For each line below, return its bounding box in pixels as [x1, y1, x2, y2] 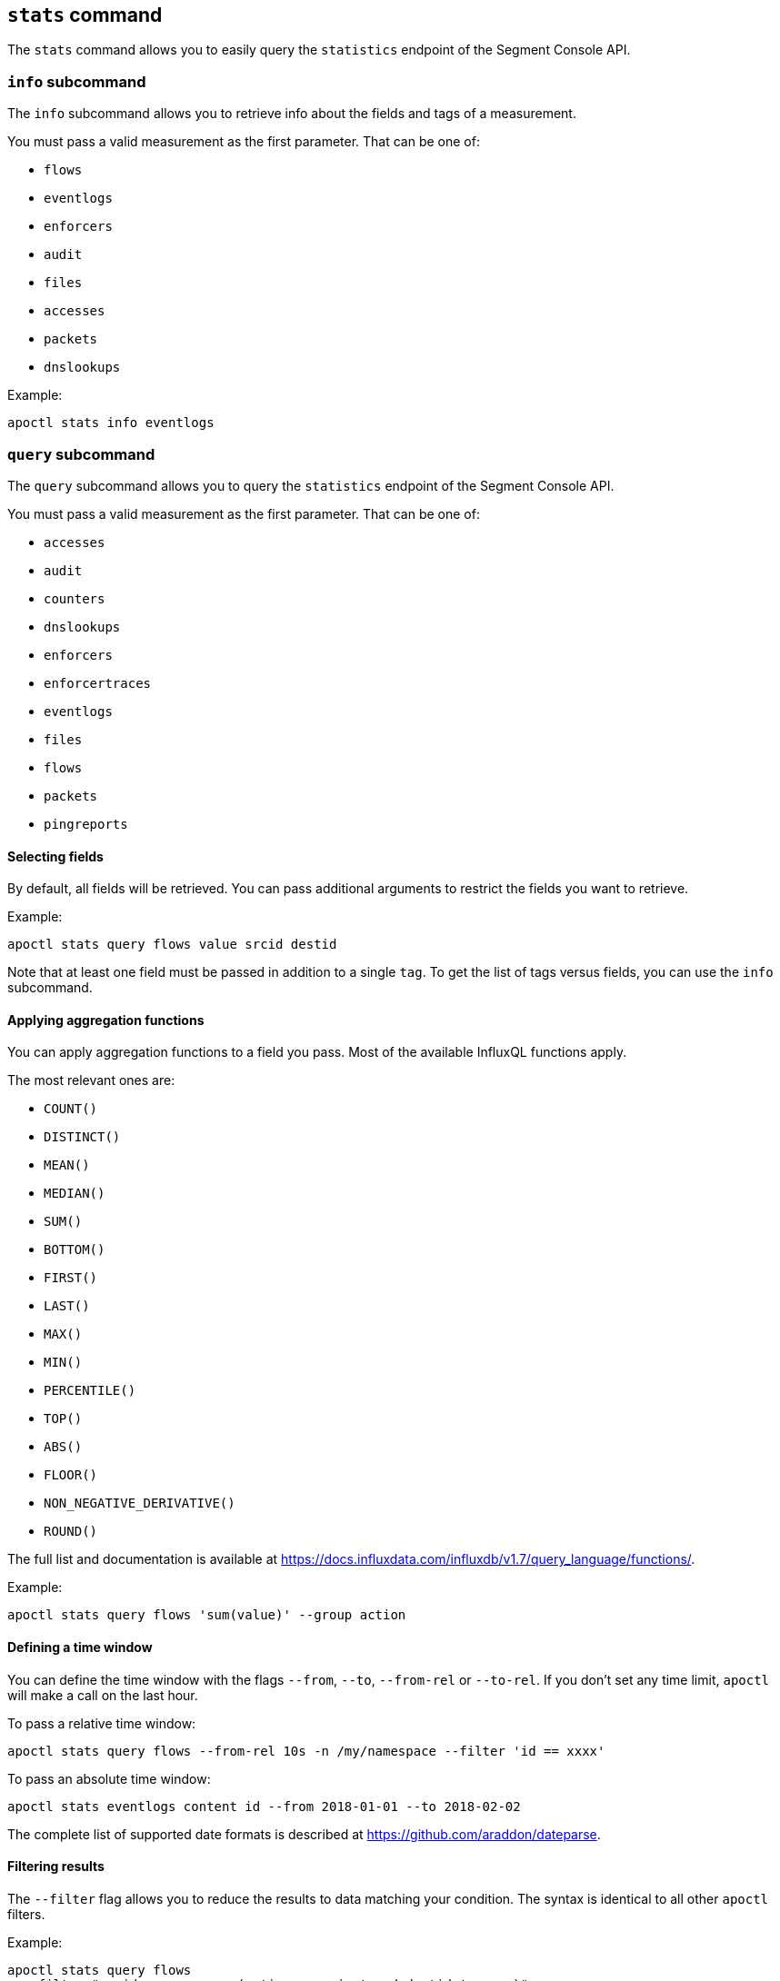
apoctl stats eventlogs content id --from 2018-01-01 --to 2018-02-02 [7, 1798, 521, 1814]
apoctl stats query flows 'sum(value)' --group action [7, 1608, 406, 1623]
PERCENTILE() [44, 1383, 136, 1399]
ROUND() [44, 1524, 98, 1539]
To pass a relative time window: [7, 1715, 196, 1731]
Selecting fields [7, 848, 104, 864]
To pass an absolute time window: [7, 1770, 211, 1787]
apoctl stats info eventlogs [7, 415, 215, 431]
